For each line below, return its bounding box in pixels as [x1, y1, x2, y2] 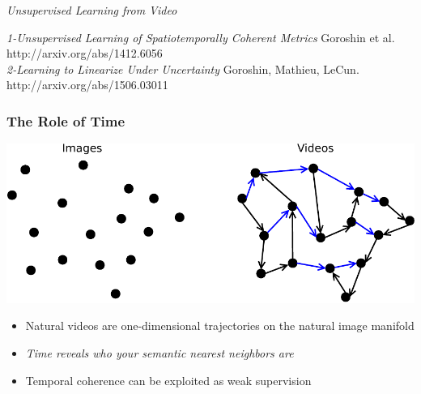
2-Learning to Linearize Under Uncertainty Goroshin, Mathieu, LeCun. [6, 60, 359, 77]
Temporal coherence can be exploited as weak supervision [25, 371, 312, 388]
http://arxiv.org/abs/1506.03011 [6, 76, 168, 93]
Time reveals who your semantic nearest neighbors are [25, 345, 294, 362]
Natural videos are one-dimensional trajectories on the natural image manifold [25, 317, 415, 334]
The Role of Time [6, 110, 125, 131]
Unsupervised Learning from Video [6, 2, 177, 18]
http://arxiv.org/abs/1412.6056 [6, 45, 163, 62]
